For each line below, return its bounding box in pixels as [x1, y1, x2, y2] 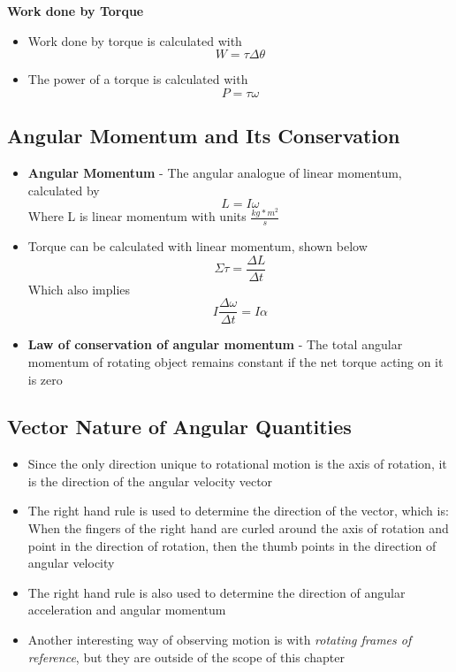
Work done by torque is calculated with [27, 31, 242, 50]
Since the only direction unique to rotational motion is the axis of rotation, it [27, 454, 447, 473]
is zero [27, 370, 63, 388]
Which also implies [27, 279, 131, 298]
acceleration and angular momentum [27, 600, 226, 619]
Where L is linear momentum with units [27, 207, 247, 225]
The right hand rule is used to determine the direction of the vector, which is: [27, 501, 449, 520]
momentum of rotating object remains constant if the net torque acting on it [27, 352, 444, 370]
